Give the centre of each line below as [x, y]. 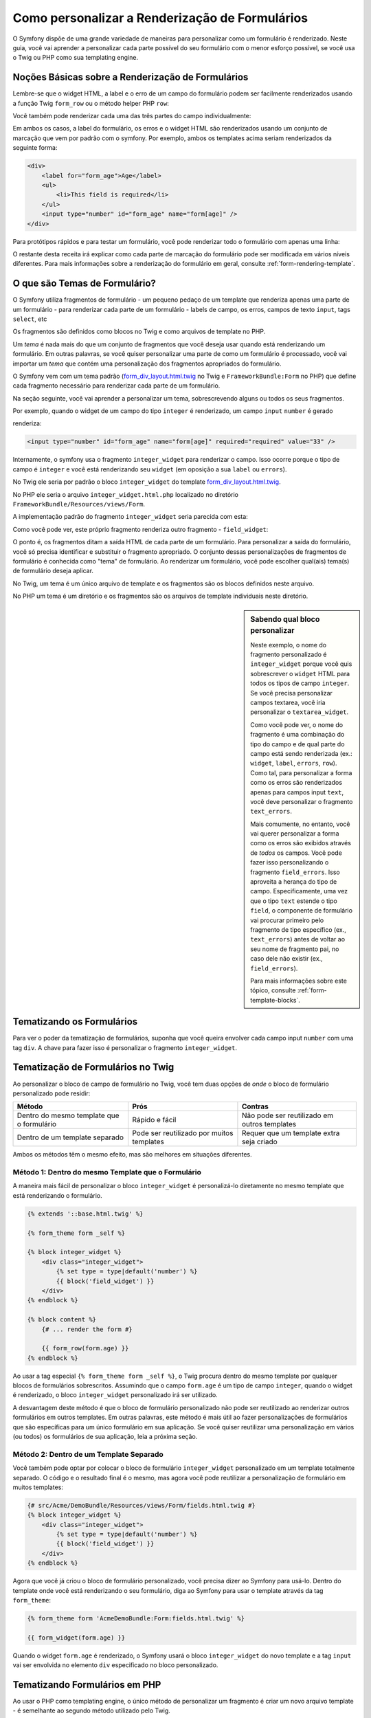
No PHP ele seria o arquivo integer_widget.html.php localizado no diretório [125, 494]
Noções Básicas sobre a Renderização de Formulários [131, 77]
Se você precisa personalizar [292, 693]
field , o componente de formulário [302, 911]
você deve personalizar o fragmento [302, 801]
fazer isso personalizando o [290, 862]
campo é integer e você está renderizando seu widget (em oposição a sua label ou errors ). [150, 469]
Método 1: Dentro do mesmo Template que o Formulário [107, 1172]
